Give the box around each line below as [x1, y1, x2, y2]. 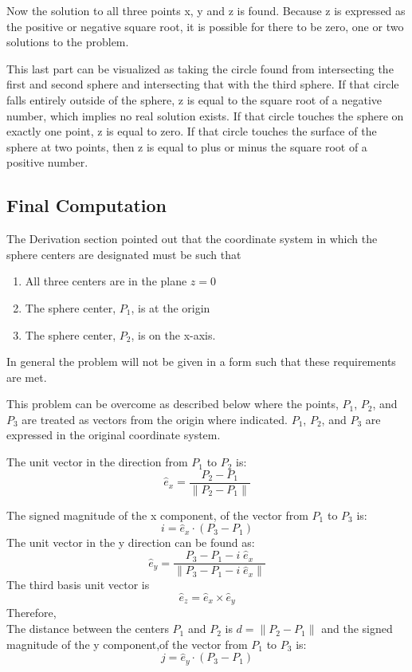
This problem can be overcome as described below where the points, [6, 395, 339, 412]
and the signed [321, 620, 393, 637]
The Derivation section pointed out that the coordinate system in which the [6, 230, 378, 247]
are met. [6, 368, 47, 385]
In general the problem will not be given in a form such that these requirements [6, 353, 396, 370]
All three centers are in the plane [25, 273, 187, 289]
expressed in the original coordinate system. [6, 426, 221, 443]
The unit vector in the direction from [6, 454, 188, 470]
